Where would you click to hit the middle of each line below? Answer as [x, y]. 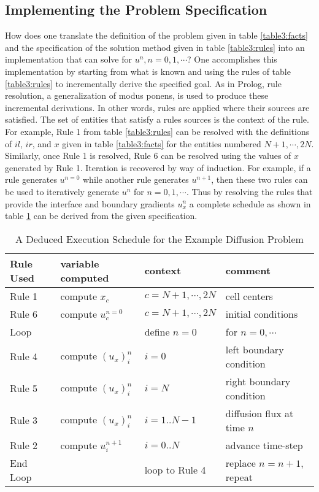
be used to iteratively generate [62, 191]
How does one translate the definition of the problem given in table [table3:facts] [156, 35]
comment [248, 271]
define [157, 331]
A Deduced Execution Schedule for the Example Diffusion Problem [159, 239]
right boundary [258, 381]
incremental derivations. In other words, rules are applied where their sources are [157, 107]
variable [80, 263]
